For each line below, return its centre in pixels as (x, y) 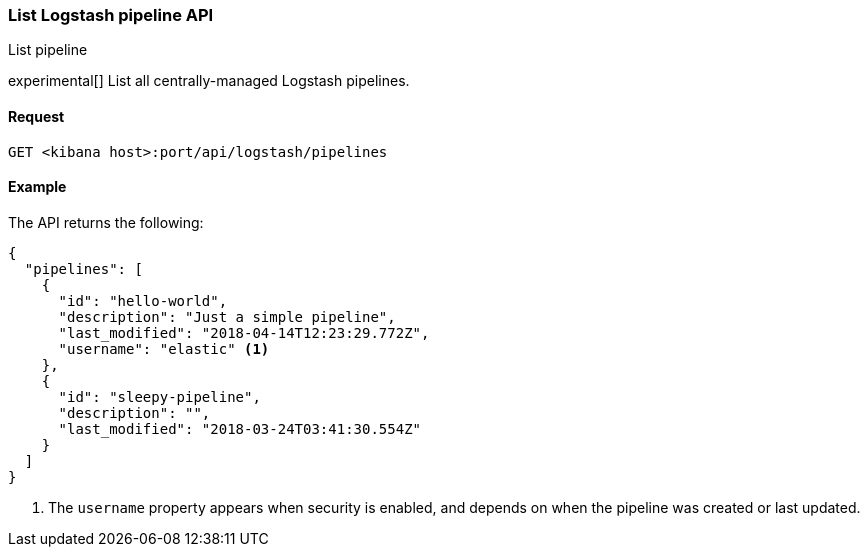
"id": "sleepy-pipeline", (159, 396)
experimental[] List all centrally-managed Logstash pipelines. (209, 81)
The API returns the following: (106, 222)
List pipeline (48, 50)
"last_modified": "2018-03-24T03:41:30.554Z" (240, 428)
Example (37, 187)
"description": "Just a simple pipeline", (227, 316)
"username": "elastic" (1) (164, 348)
